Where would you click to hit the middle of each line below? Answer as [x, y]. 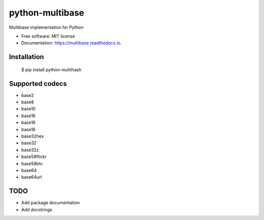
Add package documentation [51, 203]
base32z [30, 150]
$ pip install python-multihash [51, 70]
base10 [29, 109]
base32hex [33, 136]
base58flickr [34, 157]
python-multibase [47, 13]
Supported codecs [38, 84]
